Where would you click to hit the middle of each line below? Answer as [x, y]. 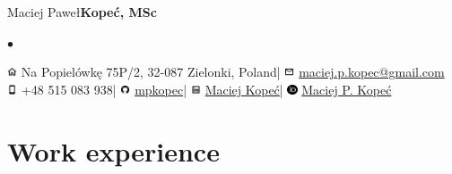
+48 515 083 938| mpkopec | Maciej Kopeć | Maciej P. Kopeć [206, 89]
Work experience [113, 150]
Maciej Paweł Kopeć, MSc [82, 12]
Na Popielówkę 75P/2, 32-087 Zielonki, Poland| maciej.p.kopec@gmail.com [233, 72]
